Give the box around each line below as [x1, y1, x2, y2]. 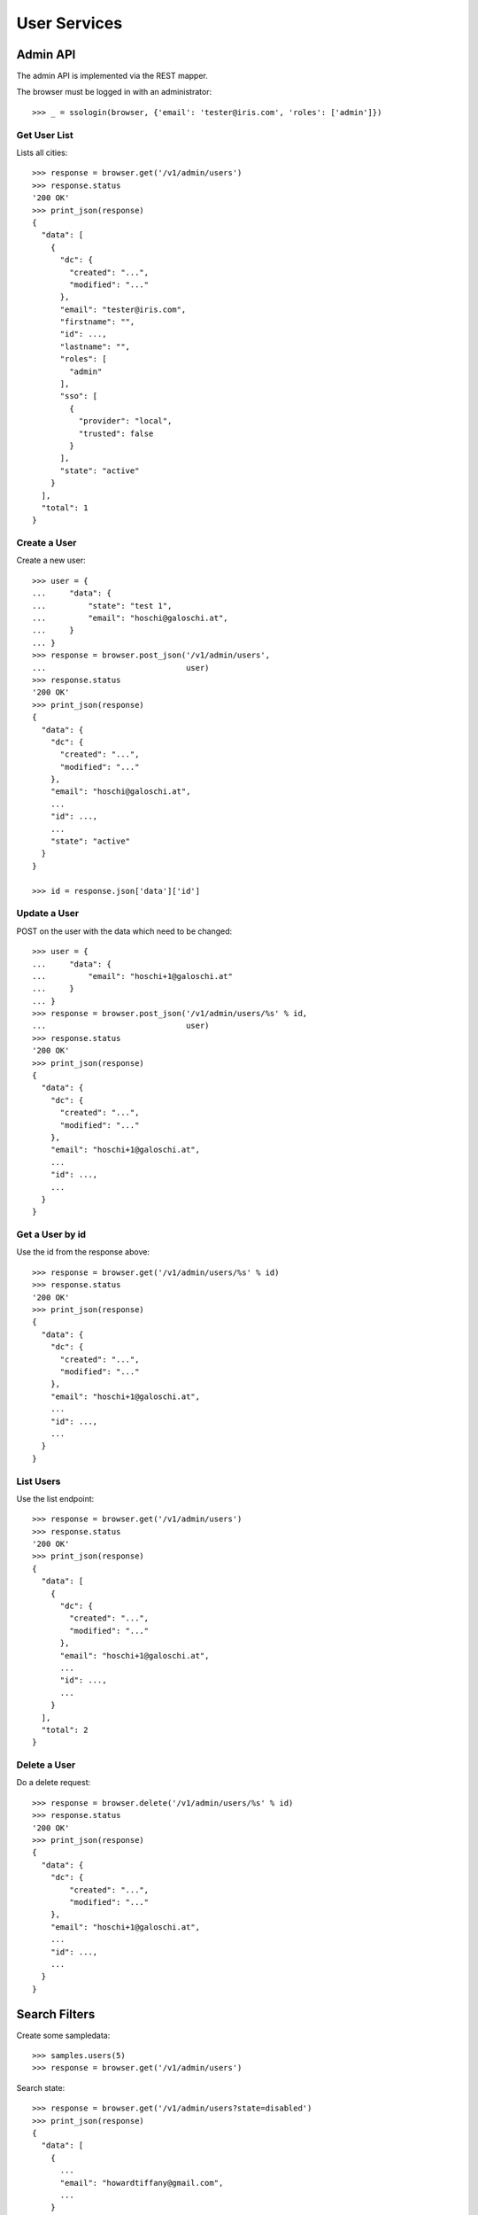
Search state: [16, 2082, 66, 2093]
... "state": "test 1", [32, 601, 173, 610]
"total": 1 [41, 502, 89, 513]
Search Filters [16, 2007, 96, 2022]
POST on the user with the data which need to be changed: [16, 926, 233, 937]
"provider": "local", [78, 416, 173, 426]
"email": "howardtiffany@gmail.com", [59, 2178, 224, 2188]
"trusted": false [78, 428, 154, 439]
